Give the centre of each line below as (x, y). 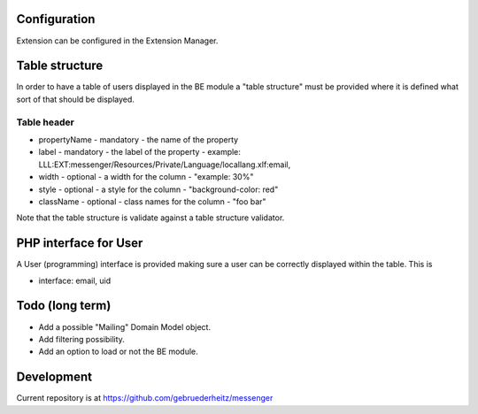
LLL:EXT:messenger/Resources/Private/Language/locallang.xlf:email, (165, 165)
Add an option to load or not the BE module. (118, 352)
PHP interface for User (80, 243)
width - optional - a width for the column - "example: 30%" (146, 177)
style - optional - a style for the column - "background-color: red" (158, 189)
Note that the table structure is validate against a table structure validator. (150, 218)
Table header (45, 122)
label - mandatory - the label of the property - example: (139, 152)
